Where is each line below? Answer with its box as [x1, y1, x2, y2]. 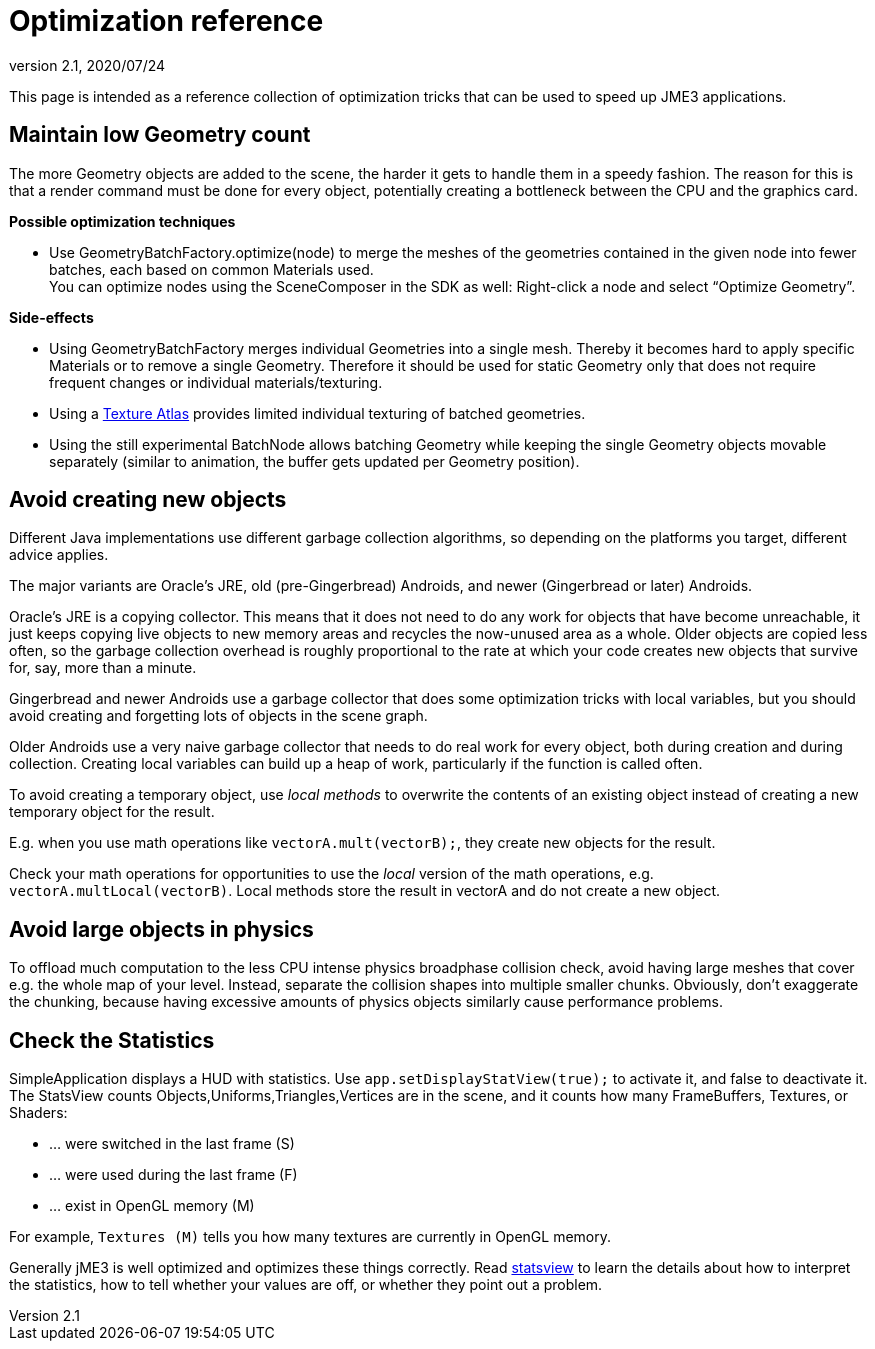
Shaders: [9, 1104, 68, 1122]
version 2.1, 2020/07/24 [9, 56, 166, 74]
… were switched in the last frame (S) [49, 1135, 295, 1153]
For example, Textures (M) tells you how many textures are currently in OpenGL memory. [9, 1228, 611, 1246]
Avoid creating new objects [9, 487, 287, 513]
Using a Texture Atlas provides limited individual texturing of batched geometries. [49, 404, 586, 422]
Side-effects [9, 308, 94, 326]
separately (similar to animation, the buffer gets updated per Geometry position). [49, 452, 580, 470]
